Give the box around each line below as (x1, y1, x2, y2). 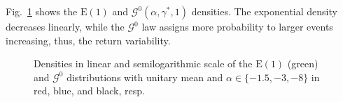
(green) (287, 56, 318, 71)
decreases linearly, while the (6, 19, 125, 33)
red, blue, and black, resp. (34, 83, 145, 98)
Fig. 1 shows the (6, 4, 78, 18)
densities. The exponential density (191, 4, 337, 18)
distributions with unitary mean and (66, 69, 223, 84)
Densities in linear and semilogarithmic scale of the (34, 56, 253, 71)
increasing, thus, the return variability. (6, 33, 171, 47)
